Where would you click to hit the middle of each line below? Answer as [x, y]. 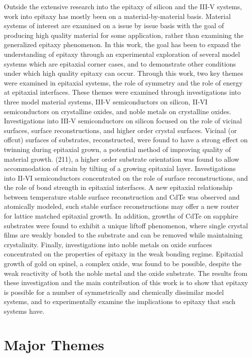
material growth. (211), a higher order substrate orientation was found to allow [122, 159]
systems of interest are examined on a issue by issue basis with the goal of [114, 25]
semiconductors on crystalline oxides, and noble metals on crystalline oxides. [118, 111]
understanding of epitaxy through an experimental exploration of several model [122, 54]
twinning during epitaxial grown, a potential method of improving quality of [118, 149]
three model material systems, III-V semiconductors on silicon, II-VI [106, 101]
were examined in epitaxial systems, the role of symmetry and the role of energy [123, 82]
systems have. [24, 311]
